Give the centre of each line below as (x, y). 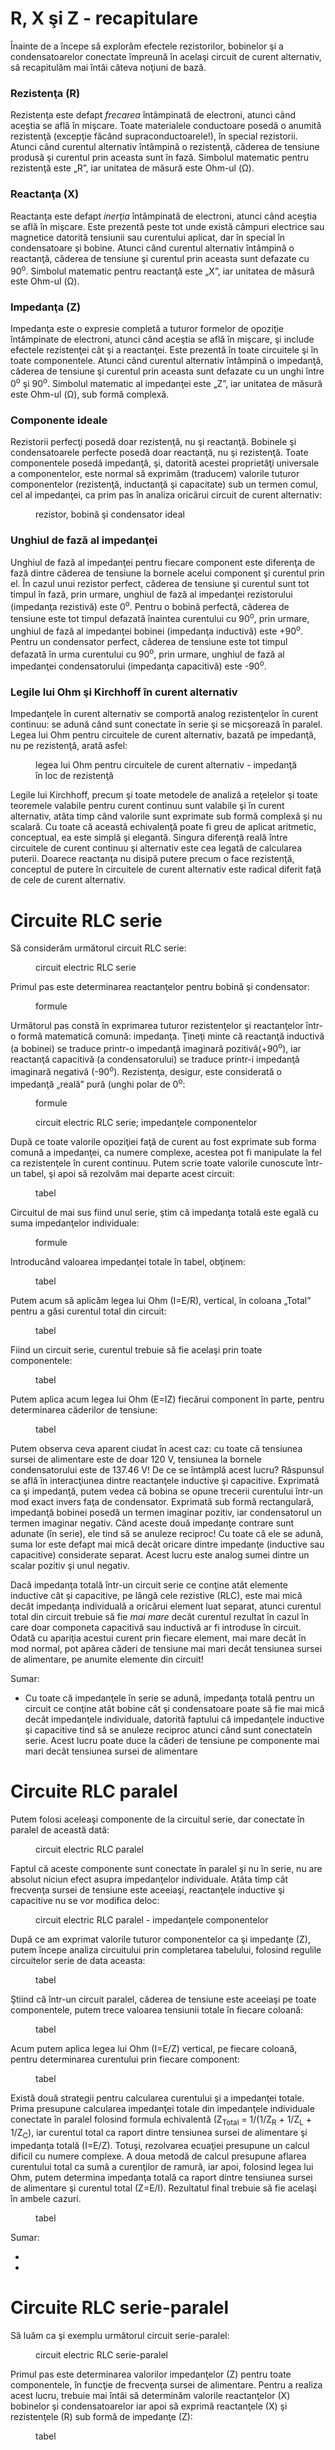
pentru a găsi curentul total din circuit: (88, 1311)
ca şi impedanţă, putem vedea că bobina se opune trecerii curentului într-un (166, 1491)
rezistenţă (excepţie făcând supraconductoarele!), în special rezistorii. (154, 136)
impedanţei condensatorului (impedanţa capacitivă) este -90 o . (138, 665)
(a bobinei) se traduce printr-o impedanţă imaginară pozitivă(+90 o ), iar (156, 1047)
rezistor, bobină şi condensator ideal (110, 514)
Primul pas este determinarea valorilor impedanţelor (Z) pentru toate (151, 2374)
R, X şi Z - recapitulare (104, 18)
